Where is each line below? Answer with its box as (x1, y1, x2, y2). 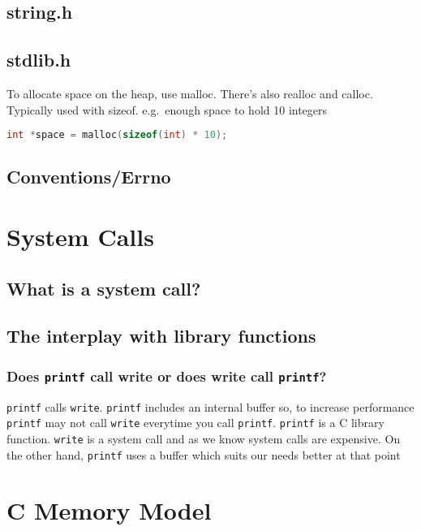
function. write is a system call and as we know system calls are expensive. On (6, 430, 401, 447)
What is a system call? (6, 275, 201, 300)
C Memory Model (6, 494, 212, 527)
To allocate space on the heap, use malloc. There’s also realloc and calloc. (6, 84, 373, 101)
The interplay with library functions (6, 323, 316, 348)
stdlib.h (6, 47, 71, 72)
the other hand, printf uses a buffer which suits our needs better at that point (6, 446, 401, 463)
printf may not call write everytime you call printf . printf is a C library (6, 414, 384, 431)
